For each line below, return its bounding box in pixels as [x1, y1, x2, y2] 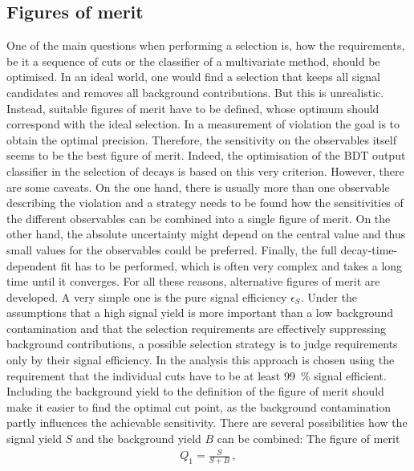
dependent [6, 257, 58, 274]
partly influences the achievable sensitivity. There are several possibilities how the [6, 414, 408, 431]
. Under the [300, 288, 358, 305]
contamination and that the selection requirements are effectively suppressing [6, 319, 387, 336]
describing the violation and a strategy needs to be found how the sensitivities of [6, 194, 404, 211]
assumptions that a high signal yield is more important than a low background [6, 304, 393, 321]
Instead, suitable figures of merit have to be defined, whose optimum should [6, 99, 379, 116]
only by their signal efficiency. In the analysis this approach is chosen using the [6, 351, 395, 368]
